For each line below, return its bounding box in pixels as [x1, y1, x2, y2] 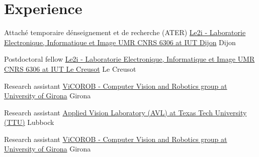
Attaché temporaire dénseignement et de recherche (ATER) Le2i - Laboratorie [4, 27, 246, 38]
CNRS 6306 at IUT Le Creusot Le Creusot [4, 63, 136, 74]
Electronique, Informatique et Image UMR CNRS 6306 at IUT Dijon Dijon [4, 37, 236, 47]
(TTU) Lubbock [4, 117, 54, 127]
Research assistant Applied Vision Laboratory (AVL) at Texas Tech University [4, 107, 247, 117]
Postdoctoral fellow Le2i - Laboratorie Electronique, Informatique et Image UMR [4, 54, 255, 64]
